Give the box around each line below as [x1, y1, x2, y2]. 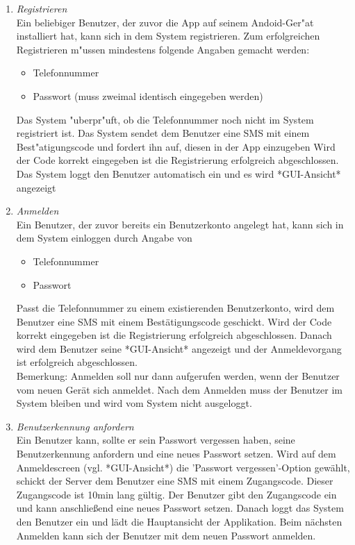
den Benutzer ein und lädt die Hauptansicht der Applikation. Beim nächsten [16, 514, 342, 528]
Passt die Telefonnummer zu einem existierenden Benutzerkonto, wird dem [16, 301, 335, 315]
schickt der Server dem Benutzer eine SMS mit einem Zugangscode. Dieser [16, 473, 333, 488]
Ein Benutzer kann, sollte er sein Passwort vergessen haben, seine [16, 433, 295, 447]
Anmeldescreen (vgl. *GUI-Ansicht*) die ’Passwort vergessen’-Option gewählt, [16, 460, 350, 474]
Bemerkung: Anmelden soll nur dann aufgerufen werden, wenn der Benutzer [16, 369, 340, 383]
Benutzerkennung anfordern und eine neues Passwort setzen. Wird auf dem [16, 446, 336, 461]
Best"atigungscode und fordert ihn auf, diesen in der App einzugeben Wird [16, 139, 336, 153]
